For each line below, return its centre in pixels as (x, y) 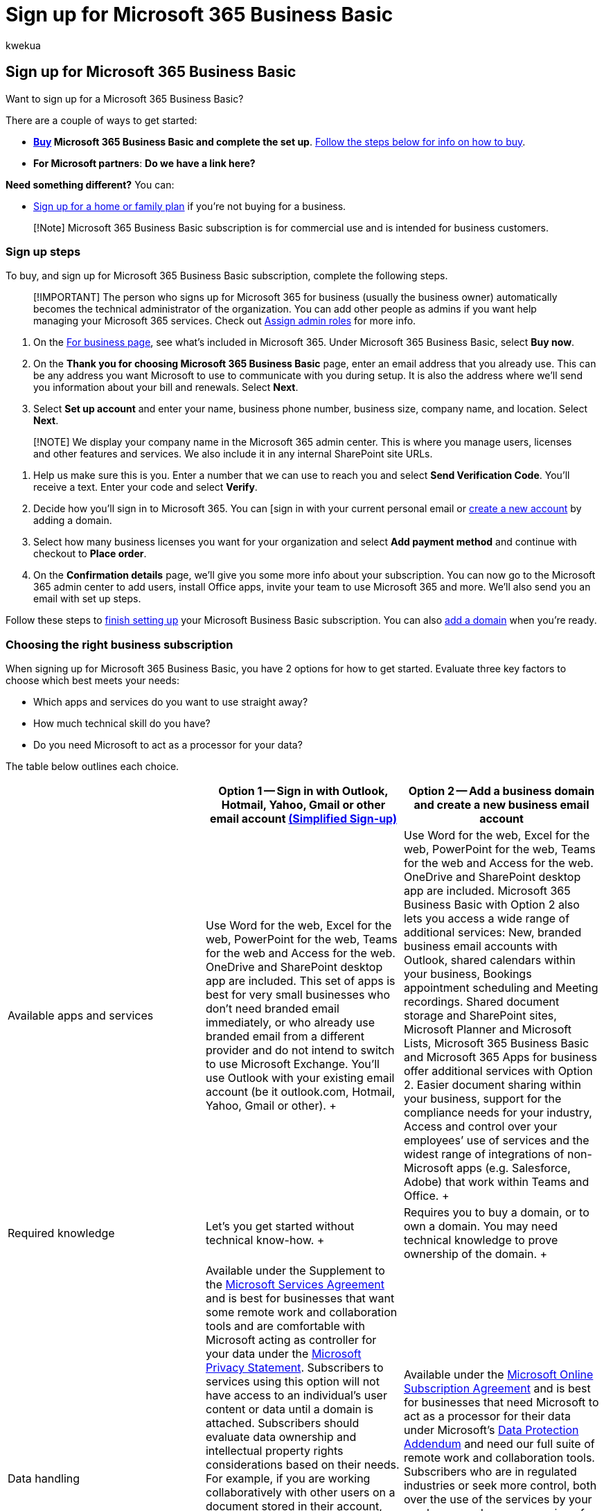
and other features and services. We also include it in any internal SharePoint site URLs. (233, 454)
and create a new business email (501, 805)
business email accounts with (480, 946)
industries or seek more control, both (500, 1486)
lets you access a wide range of (487, 919)
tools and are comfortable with (285, 1326)
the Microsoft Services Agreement (295, 1285)
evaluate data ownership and (281, 1437)
